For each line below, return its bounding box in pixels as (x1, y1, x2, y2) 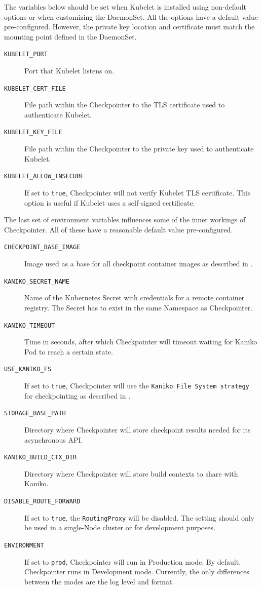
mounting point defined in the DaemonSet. (4, 31, 137, 42)
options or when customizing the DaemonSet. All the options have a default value (4, 11, 258, 22)
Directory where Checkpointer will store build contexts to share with (24, 468, 238, 479)
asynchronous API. (24, 434, 83, 445)
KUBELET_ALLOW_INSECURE (4, 173, 84, 180)
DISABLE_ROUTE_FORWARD (4, 497, 81, 505)
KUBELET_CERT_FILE (4, 85, 66, 92)
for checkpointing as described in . (24, 390, 131, 401)
